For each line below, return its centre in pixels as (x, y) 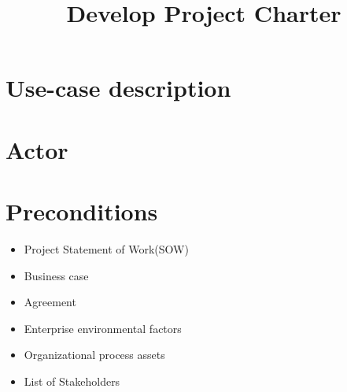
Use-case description (118, 88)
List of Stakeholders (72, 381)
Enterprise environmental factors (103, 328)
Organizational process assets (94, 355)
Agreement (50, 302)
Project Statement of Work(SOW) (106, 249)
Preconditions (82, 211)
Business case (56, 275)
